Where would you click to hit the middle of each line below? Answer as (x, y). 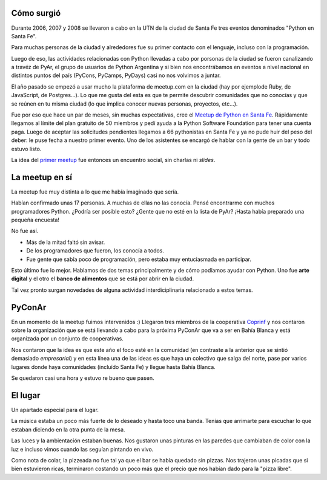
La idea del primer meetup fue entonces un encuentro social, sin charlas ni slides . (113, 160)
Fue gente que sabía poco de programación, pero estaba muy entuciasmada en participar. (139, 259)
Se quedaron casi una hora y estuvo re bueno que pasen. (83, 378)
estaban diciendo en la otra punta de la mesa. (68, 429)
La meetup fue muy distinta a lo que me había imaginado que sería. (95, 192)
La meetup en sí (42, 177)
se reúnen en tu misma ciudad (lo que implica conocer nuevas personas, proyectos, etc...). (124, 104)
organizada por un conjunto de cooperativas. (67, 339)
